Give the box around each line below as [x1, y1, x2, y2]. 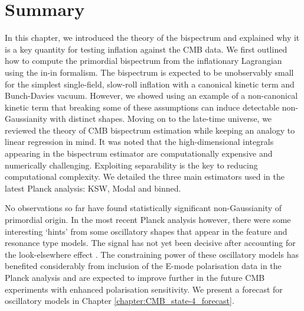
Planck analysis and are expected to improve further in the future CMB [5, 271, 265, 283]
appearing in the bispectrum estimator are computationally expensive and [5, 147, 273, 160]
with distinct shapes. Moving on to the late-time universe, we [50, 112, 272, 125]
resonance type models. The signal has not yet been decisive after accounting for [5, 237, 296, 249]
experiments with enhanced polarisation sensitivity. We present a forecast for [5, 283, 283, 295]
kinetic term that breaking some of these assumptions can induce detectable [5, 101, 280, 113]
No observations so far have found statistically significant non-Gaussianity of [5, 202, 282, 214]
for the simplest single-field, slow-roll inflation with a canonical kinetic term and [5, 77, 295, 90]
